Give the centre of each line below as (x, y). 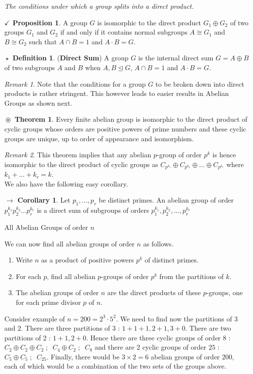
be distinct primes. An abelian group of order (166, 200)
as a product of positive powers (87, 260)
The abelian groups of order (57, 292)
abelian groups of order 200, (192, 356)
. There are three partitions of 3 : (70, 328)
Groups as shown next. (38, 103)
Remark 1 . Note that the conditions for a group (75, 84)
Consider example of (35, 318)
